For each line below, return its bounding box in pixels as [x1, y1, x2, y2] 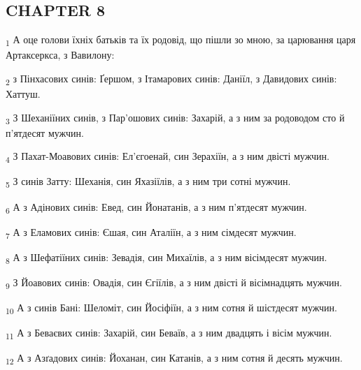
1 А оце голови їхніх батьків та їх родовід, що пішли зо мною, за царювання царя [6, 32, 356, 48]
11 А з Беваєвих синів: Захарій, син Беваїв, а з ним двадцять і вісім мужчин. [6, 325, 332, 342]
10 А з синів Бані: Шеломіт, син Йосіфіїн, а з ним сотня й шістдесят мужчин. [6, 300, 337, 316]
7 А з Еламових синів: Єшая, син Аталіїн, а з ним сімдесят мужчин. [6, 224, 297, 241]
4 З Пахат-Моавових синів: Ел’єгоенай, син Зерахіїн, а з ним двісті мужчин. [6, 149, 330, 165]
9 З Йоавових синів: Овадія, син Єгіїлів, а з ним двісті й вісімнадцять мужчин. [6, 274, 342, 291]
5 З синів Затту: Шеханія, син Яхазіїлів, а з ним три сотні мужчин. [6, 174, 291, 191]
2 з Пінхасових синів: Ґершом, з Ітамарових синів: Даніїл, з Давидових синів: [6, 71, 337, 87]
